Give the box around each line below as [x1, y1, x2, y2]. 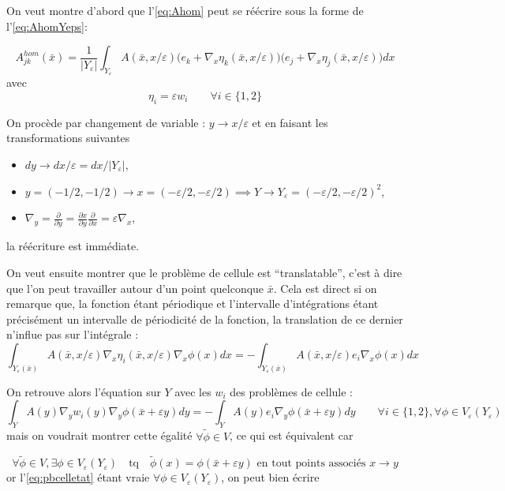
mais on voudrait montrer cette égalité [6, 427, 193, 444]
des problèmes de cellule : [230, 383, 353, 399]
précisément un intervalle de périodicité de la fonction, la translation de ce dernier [6, 310, 403, 327]
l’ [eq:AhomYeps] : [6, 17, 88, 34]
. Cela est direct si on [273, 279, 377, 296]
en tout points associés [256, 458, 366, 470]
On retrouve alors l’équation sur [6, 383, 161, 399]
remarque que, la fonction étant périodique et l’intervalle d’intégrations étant [6, 295, 379, 312]
